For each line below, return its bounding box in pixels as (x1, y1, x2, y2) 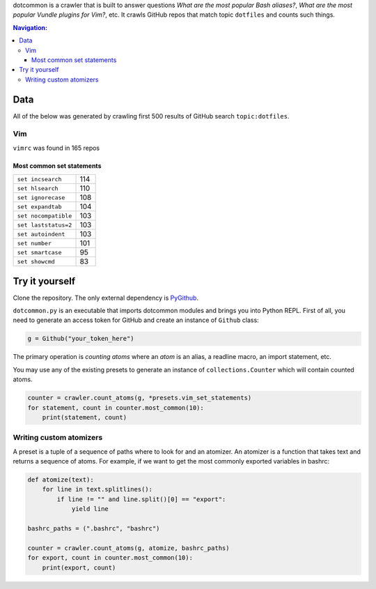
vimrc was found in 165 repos (13, 144, 100, 152)
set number (17, 239, 52, 247)
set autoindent (17, 230, 65, 238)
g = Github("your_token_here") (27, 335, 135, 343)
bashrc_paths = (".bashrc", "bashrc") (27, 525, 160, 533)
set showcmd (17, 258, 55, 265)
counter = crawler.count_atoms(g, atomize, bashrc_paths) (27, 544, 230, 552)
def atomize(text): (27, 476, 94, 484)
